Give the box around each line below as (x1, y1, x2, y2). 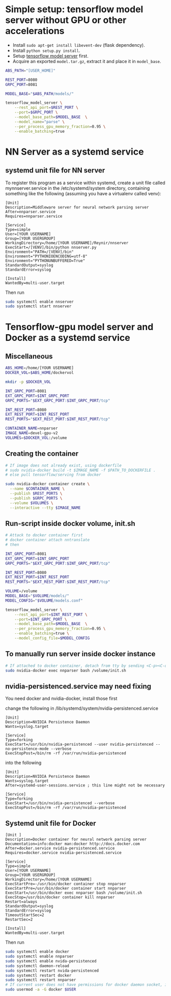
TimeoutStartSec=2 (5, 913, 44, 918)
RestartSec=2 (5, 917, 33, 922)
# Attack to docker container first (5, 533, 83, 538)
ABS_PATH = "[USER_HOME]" (5, 68, 56, 73)
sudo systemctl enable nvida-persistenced (5, 958, 97, 963)
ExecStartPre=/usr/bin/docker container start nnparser (5, 886, 126, 891)
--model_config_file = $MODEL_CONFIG (14, 636, 90, 641)
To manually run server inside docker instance (5, 650, 156, 658)
